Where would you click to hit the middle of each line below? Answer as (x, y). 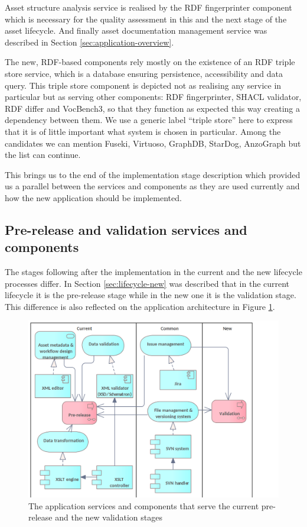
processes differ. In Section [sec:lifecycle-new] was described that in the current (147, 283)
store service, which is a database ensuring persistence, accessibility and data (144, 73)
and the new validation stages (109, 517)
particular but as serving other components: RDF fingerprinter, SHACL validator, (153, 97)
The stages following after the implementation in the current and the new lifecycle (153, 272)
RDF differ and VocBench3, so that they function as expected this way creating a (153, 108)
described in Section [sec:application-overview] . (89, 42)
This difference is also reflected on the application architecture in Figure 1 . (140, 306)
